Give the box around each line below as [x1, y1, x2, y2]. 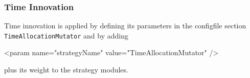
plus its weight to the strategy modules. [4, 64, 128, 75]
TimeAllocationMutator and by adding [4, 30, 128, 41]
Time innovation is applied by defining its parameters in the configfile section [4, 20, 246, 31]
